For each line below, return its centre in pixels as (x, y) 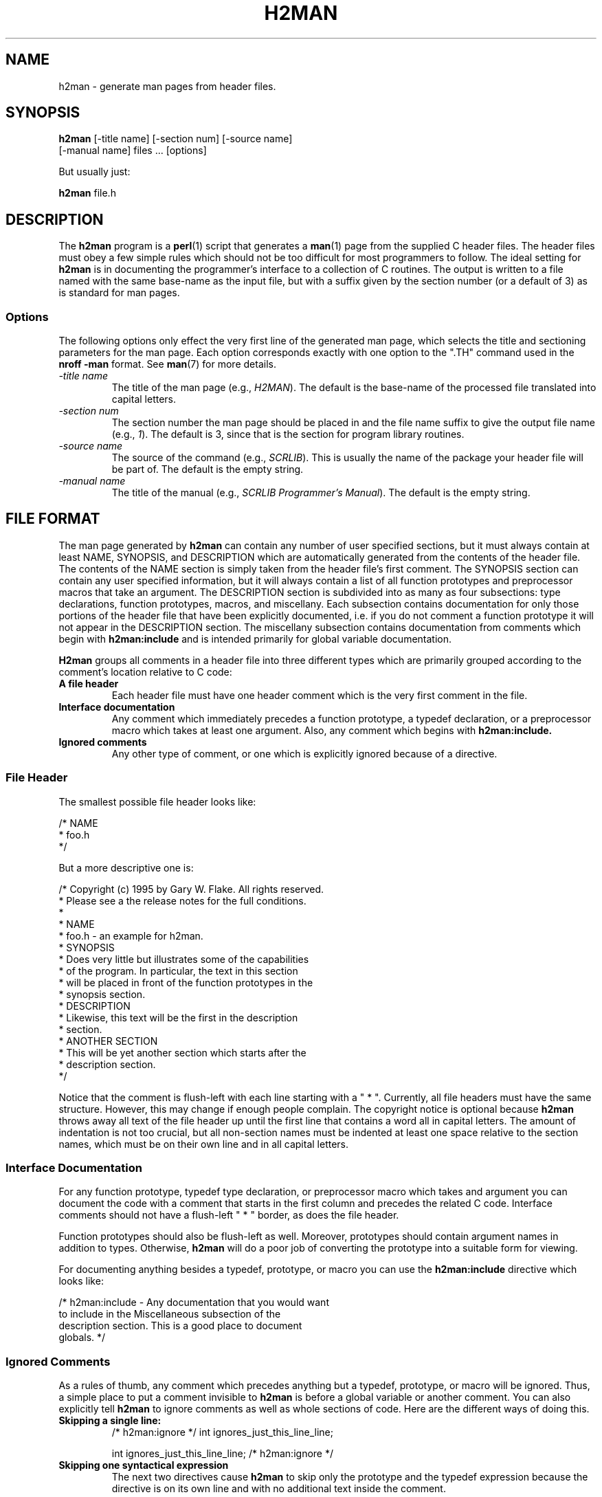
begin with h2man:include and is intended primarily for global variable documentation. (255, 639)
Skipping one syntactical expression (144, 1465)
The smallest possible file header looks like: (157, 801)
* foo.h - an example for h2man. (131, 935)
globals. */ (82, 1338)
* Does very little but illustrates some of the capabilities (184, 959)
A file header (89, 683)
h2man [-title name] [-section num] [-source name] (176, 139)
